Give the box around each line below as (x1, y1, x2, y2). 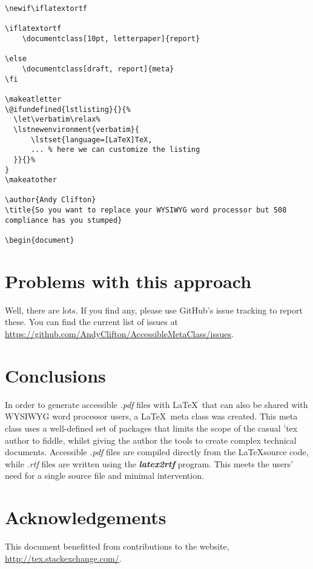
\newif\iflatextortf (5, 4, 88, 13)
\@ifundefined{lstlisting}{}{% (5, 105, 131, 114)
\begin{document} (5, 236, 74, 245)
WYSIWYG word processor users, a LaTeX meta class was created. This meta (5, 410, 298, 423)
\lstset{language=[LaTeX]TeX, (30, 135, 153, 144)
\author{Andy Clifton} (5, 196, 96, 205)
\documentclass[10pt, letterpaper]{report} (22, 34, 200, 43)
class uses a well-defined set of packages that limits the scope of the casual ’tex (5, 421, 298, 434)
